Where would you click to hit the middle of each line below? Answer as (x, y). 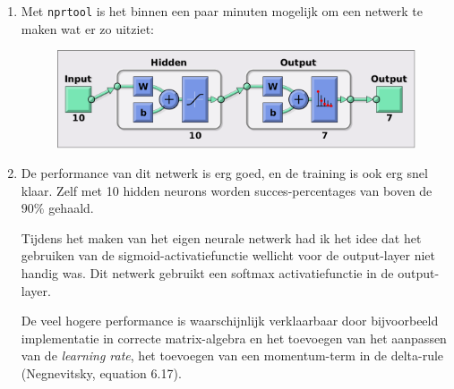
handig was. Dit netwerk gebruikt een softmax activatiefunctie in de (207, 273)
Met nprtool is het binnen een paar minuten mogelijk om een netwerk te (222, 11)
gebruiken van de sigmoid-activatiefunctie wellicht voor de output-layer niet (228, 255)
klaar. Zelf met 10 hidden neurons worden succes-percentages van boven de (227, 190)
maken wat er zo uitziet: (87, 28)
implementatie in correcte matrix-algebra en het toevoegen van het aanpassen (234, 338)
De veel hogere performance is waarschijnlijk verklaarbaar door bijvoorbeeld (230, 321)
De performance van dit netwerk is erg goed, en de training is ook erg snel (224, 173)
